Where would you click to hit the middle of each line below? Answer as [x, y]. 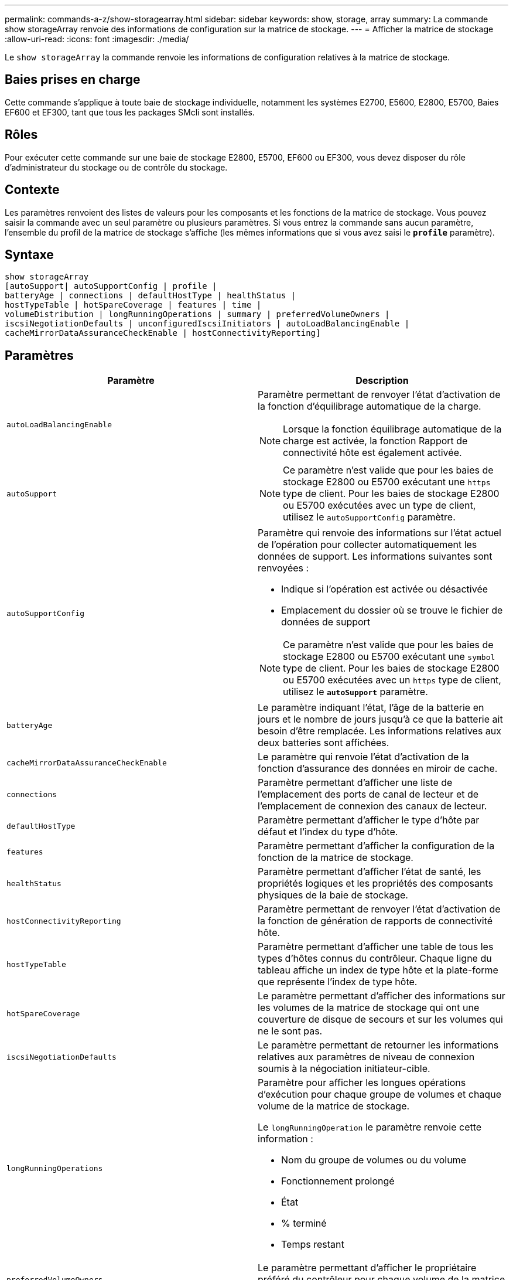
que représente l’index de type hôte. [338, 982]
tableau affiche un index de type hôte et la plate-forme [378, 970]
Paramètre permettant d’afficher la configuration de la [376, 846]
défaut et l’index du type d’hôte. [328, 832]
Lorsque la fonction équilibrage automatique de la [392, 429]
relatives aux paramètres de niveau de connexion [366, 1057]
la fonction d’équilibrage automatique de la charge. [370, 406]
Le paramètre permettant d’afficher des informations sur [382, 996]
